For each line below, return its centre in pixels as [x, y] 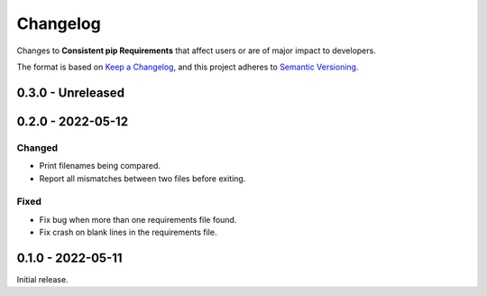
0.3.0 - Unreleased [71, 92]
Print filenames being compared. [100, 166]
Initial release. [42, 279]
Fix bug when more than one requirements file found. [138, 219]
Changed [37, 147]
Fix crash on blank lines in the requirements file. [128, 232]
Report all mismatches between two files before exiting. [142, 178]
